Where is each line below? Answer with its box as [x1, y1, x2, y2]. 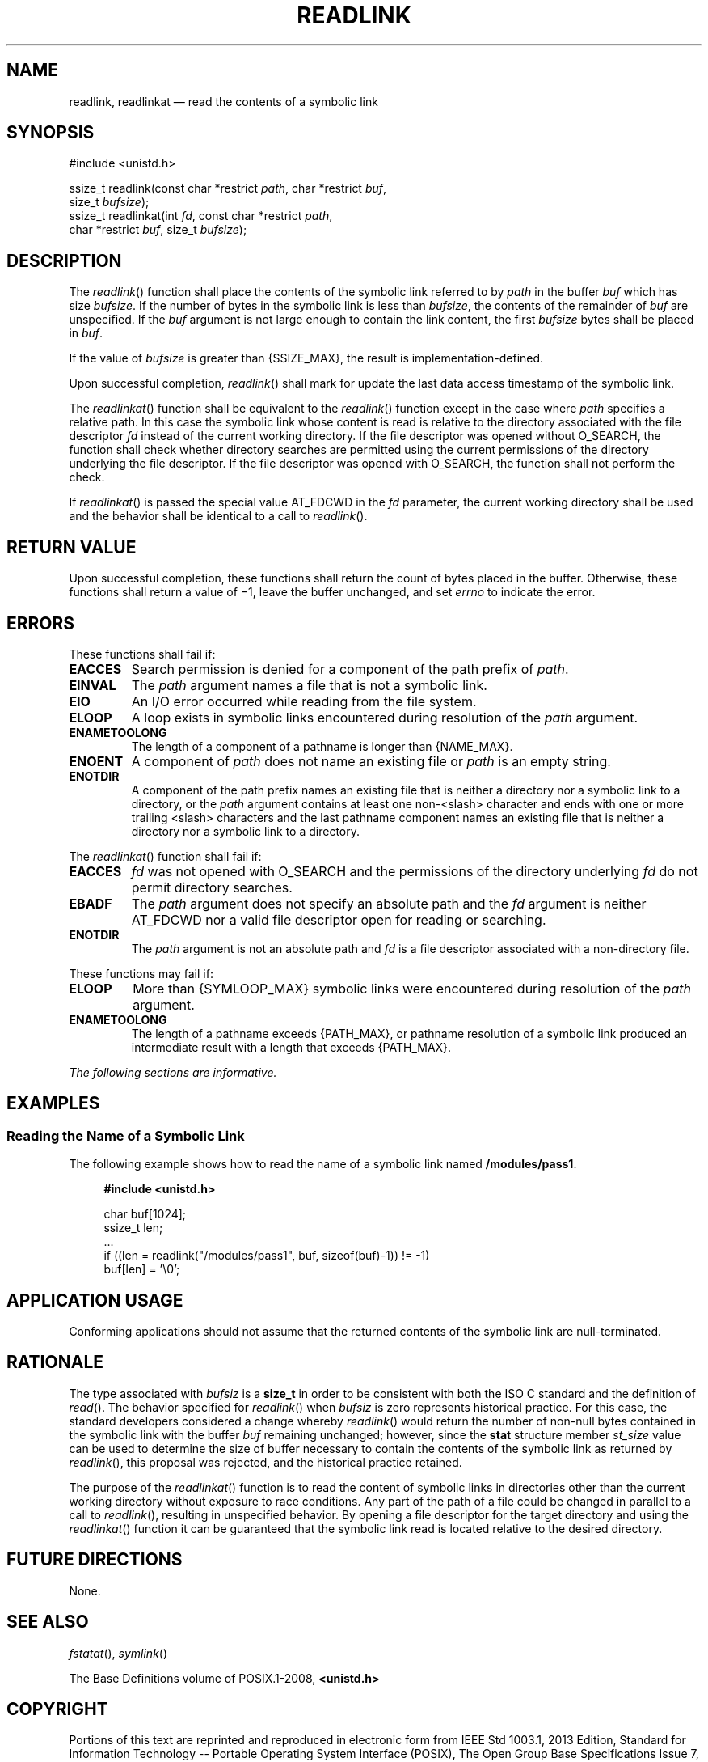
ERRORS [6, 612, 75, 633]
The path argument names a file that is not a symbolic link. [131, 676, 487, 693]
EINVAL [69, 676, 116, 693]
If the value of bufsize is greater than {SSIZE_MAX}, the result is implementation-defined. [69, 351, 544, 366]
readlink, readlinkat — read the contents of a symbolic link [69, 94, 378, 108]
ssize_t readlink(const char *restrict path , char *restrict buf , [69, 181, 387, 196]
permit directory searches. [131, 879, 293, 896]
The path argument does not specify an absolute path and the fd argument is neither [131, 895, 647, 912]
